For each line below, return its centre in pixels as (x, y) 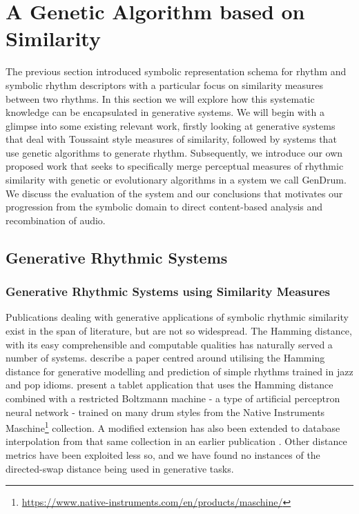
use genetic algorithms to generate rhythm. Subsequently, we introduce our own (174, 152)
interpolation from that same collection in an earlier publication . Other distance (176, 441)
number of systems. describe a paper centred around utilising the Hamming (165, 358)
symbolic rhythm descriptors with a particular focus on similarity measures (165, 85)
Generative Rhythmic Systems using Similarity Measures (168, 291)
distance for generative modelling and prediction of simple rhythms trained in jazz (179, 371)
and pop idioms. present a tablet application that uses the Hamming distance (169, 385)
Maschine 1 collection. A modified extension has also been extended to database (173, 427)
